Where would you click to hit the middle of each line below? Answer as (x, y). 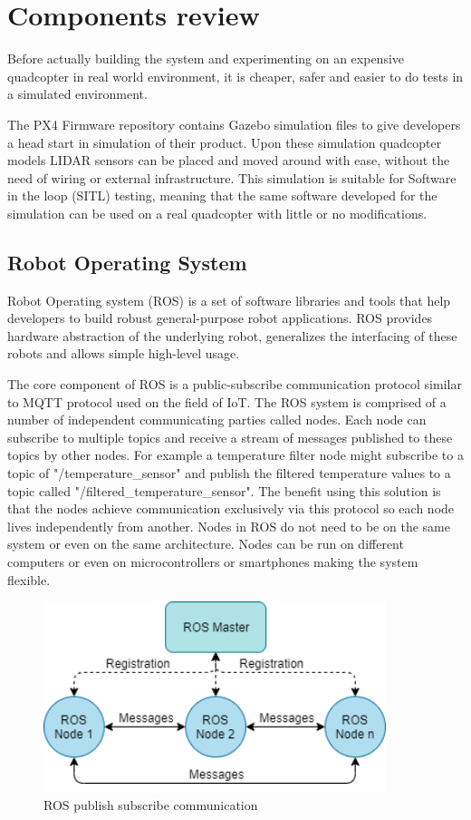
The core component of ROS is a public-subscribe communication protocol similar (235, 384)
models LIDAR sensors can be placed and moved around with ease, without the (229, 160)
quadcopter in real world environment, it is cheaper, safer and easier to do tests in (235, 76)
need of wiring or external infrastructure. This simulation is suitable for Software (232, 177)
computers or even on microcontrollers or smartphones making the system (213, 561)
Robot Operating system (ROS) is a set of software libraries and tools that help (229, 300)
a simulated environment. (77, 94)
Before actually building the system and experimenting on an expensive (206, 59)
